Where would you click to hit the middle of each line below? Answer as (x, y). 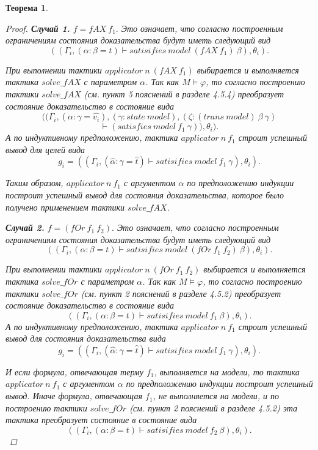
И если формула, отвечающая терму (74, 371)
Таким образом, (34, 183)
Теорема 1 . (27, 7)
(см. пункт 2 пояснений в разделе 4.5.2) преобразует (181, 293)
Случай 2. (25, 227)
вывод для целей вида (45, 149)
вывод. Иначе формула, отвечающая (74, 396)
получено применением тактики (65, 207)
